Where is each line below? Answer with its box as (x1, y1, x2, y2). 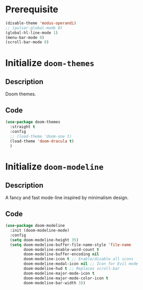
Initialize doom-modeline (5, 161, 104, 172)
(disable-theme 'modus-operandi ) (5, 21, 77, 26)
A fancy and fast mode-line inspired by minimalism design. (5, 195, 129, 201)
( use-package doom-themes (5, 120, 60, 125)
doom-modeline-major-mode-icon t (23, 270, 95, 276)
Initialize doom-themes (5, 57, 94, 69)
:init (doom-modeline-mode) (10, 228, 70, 233)
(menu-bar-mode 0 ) (5, 35, 44, 40)
